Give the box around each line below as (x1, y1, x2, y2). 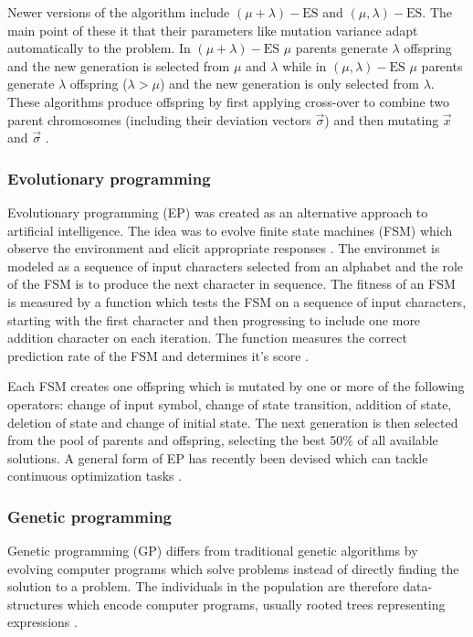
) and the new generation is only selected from (159, 74, 419, 93)
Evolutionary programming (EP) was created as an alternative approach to (7, 202, 428, 221)
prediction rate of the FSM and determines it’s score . (7, 345, 309, 365)
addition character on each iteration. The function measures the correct (7, 328, 407, 347)
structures (7, 594, 63, 613)
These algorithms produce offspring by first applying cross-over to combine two (7, 91, 450, 111)
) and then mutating (324, 110, 439, 129)
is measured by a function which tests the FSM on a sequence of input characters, (7, 292, 467, 311)
